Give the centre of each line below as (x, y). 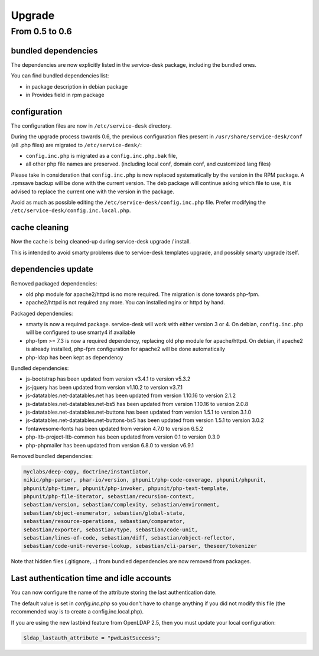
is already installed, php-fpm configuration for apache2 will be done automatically (126, 349)
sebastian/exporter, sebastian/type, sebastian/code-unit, (110, 530)
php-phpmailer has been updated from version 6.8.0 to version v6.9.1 (110, 445)
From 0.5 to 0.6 (41, 31)
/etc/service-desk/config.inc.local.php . (71, 210)
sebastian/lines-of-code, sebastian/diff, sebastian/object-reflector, (129, 538)
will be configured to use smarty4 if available (80, 332)
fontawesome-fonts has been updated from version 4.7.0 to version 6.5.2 (115, 428)
